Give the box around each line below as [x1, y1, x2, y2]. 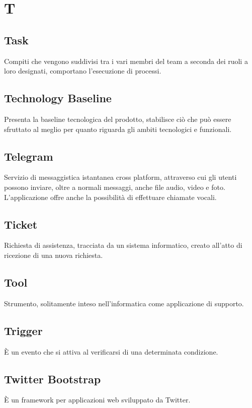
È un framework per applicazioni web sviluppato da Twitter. [4, 394, 191, 405]
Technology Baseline [4, 90, 112, 106]
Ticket [4, 216, 38, 232]
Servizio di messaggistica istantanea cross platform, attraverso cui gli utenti [4, 172, 237, 182]
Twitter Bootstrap [4, 371, 101, 386]
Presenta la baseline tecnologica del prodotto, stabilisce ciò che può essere [4, 113, 231, 124]
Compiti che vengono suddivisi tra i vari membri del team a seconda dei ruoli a [4, 55, 248, 66]
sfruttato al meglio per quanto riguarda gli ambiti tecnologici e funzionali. [4, 123, 232, 134]
